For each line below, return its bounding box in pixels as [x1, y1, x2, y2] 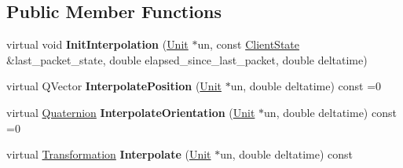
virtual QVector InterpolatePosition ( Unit [6, 78, 222, 94]
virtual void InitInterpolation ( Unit [6, 36, 189, 53]
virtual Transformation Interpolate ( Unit [6, 146, 211, 163]
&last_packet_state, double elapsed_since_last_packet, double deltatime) [6, 51, 368, 68]
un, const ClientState [197, 36, 300, 53]
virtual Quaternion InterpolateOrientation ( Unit [6, 104, 255, 120]
